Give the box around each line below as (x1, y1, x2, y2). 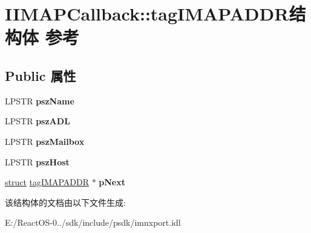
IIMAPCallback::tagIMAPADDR (5, 1, 289, 26)
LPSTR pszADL (5, 115, 70, 127)
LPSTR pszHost (5, 155, 70, 168)
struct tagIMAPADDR (5, 176, 89, 188)
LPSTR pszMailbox (5, 135, 85, 147)
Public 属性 (5, 66, 76, 85)
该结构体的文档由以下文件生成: (5, 196, 126, 208)
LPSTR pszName (5, 94, 74, 107)
